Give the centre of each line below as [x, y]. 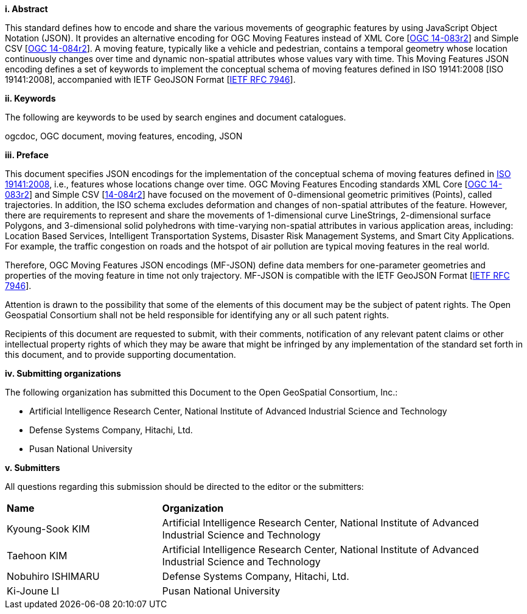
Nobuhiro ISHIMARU [53, 576]
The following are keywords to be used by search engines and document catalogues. [176, 117]
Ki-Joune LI [33, 591]
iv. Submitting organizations [63, 373]
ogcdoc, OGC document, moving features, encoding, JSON [124, 136]
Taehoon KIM [37, 556]
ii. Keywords [30, 98]
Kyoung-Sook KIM [48, 529]
